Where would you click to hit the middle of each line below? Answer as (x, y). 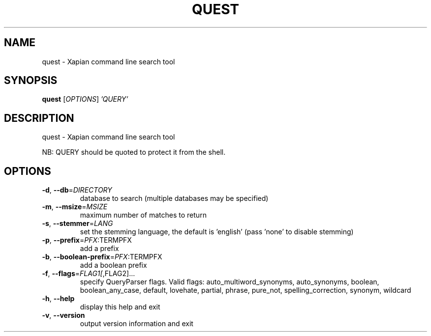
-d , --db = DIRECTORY (77, 190)
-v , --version (63, 315)
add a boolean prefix (113, 265)
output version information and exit (137, 324)
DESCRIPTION (39, 118)
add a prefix (99, 249)
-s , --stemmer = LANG (77, 224)
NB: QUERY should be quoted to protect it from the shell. (134, 152)
